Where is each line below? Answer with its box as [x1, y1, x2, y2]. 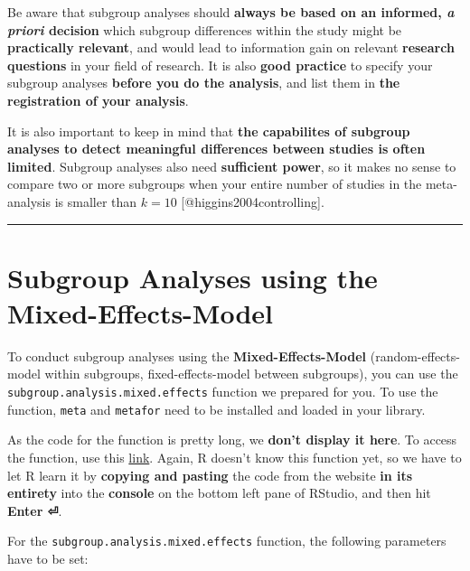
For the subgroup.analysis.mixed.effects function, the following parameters [7, 531, 446, 550]
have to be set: [7, 548, 89, 567]
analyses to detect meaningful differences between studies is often [7, 139, 426, 158]
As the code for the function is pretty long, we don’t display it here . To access [7, 430, 457, 449]
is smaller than [54, 192, 137, 211]
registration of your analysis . [7, 90, 189, 109]
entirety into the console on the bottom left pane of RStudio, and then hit [7, 483, 431, 502]
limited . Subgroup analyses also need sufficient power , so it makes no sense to [7, 156, 456, 175]
